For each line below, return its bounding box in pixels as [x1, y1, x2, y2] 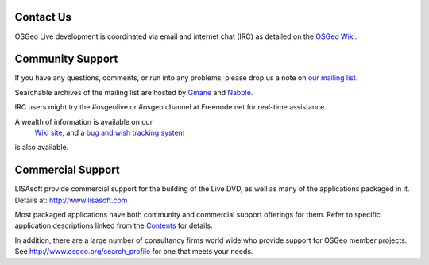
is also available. [14, 143, 69, 152]
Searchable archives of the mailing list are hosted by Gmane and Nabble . [14, 87, 253, 97]
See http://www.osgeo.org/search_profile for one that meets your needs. [14, 247, 253, 256]
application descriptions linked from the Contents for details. [14, 221, 214, 230]
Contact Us [14, 10, 71, 24]
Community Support [14, 52, 118, 66]
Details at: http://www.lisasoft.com [14, 195, 128, 205]
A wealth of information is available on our [14, 117, 153, 126]
